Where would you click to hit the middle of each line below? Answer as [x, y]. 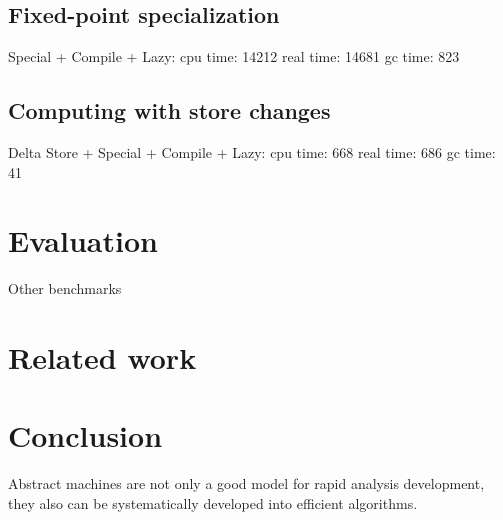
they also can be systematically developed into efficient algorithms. [213, 503]
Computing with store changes [169, 110]
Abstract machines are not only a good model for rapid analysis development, [246, 483]
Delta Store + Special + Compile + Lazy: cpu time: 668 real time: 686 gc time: [252, 152]
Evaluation [83, 240]
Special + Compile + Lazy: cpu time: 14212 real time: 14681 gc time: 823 [234, 56]
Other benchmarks [65, 288]
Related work [102, 357]
